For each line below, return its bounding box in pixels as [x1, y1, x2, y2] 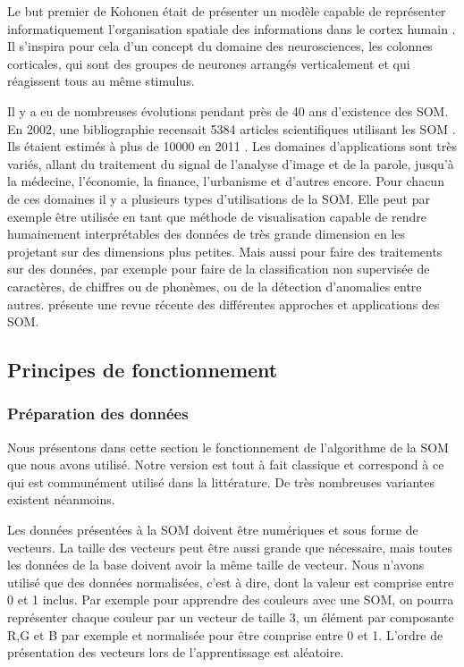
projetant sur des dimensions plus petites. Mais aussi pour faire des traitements [7, 241, 443, 260]
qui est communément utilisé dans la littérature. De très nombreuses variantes [7, 472, 435, 491]
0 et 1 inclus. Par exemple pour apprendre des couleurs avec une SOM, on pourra [7, 590, 454, 609]
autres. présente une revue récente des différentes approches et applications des [7, 294, 440, 313]
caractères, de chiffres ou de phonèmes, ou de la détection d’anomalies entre [7, 276, 422, 295]
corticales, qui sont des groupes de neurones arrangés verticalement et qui [7, 54, 410, 72]
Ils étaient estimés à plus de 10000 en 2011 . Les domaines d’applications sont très [7, 137, 457, 156]
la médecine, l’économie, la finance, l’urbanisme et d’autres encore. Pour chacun [7, 172, 444, 190]
